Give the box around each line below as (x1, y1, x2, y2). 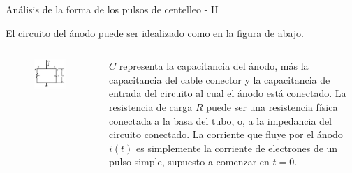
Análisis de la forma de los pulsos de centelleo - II (6, 2, 219, 16)
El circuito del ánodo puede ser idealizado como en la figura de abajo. (6, 25, 305, 40)
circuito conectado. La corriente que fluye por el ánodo (109, 127, 343, 142)
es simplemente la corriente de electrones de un (136, 140, 338, 155)
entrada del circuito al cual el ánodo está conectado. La (109, 86, 346, 100)
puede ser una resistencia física (206, 99, 338, 114)
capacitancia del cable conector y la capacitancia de (109, 72, 330, 86)
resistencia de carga (109, 99, 193, 114)
